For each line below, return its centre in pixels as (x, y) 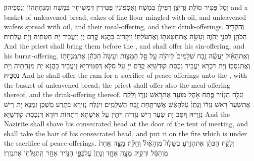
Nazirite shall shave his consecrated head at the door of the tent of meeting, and (126, 124)
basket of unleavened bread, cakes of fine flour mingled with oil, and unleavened (125, 17)
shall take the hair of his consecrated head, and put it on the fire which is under (126, 133)
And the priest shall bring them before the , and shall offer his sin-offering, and (124, 46)
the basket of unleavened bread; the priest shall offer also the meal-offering (117, 84)
